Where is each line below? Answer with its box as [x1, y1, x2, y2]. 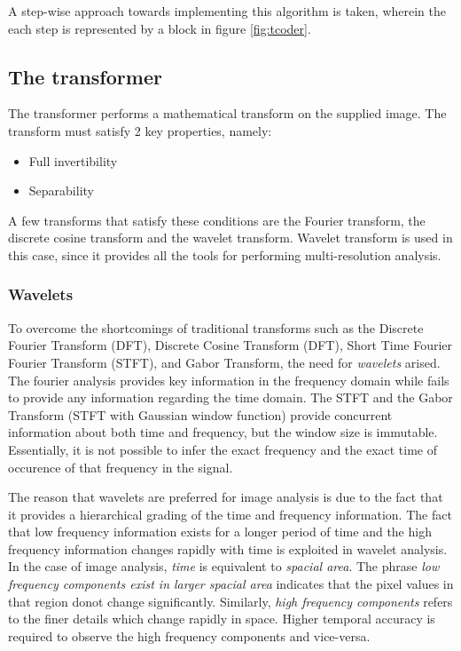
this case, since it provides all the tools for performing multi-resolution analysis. [8, 245, 441, 264]
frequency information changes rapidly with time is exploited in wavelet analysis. [8, 539, 448, 558]
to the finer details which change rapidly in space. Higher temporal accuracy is [8, 609, 435, 628]
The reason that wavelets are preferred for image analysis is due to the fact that [8, 488, 443, 506]
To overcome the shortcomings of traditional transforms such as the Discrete [8, 318, 424, 337]
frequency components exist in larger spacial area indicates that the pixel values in [8, 575, 454, 593]
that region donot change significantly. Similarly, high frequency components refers [8, 591, 453, 610]
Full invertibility [28, 151, 118, 170]
